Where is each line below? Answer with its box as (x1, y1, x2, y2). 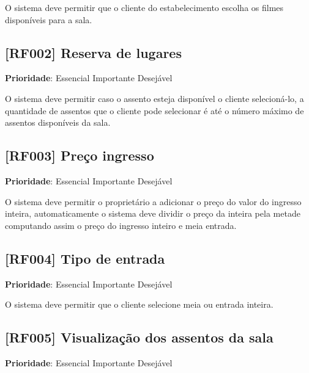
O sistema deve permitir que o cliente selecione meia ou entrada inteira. (5, 298, 274, 311)
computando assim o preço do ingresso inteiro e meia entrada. (5, 219, 237, 231)
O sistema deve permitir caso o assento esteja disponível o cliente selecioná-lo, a (5, 92, 304, 104)
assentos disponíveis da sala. (5, 116, 111, 129)
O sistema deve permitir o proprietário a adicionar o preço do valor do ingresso (5, 195, 302, 208)
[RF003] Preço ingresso (5, 146, 154, 165)
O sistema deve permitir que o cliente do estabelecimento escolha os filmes (5, 1, 284, 13)
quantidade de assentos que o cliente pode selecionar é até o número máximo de (5, 104, 304, 117)
